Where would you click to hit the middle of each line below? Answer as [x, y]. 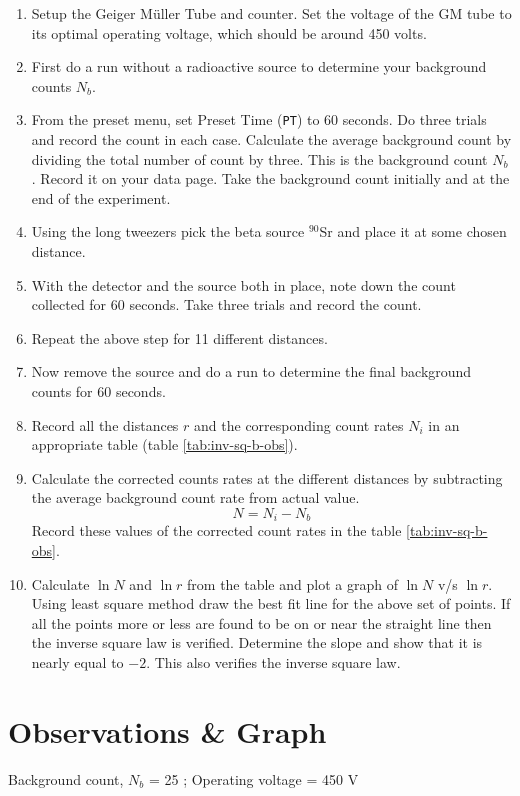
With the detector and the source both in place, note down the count [243, 284]
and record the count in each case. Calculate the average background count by [271, 139]
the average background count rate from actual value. [195, 497]
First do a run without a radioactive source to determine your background [259, 66]
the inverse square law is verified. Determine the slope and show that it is [257, 642]
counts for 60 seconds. [98, 390]
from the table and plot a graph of [292, 583]
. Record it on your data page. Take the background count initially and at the [270, 178]
